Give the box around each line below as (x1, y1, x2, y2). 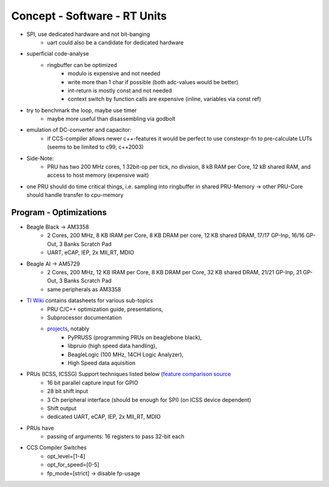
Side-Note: (26, 154, 54, 162)
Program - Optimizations (11, 207, 107, 218)
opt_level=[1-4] (47, 452, 85, 460)
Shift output (47, 404, 77, 411)
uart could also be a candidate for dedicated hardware (47, 38, 184, 46)
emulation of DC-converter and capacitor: (26, 126, 132, 133)
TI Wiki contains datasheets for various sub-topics (26, 297, 154, 304)
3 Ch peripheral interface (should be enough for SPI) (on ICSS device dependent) (47, 396, 252, 403)
